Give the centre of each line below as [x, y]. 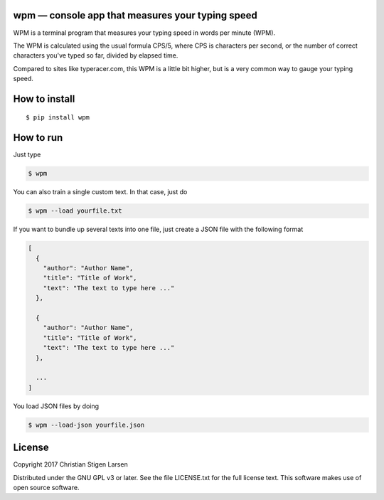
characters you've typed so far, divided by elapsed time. [96, 55]
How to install [44, 99]
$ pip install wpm [58, 118]
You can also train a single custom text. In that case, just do [100, 192]
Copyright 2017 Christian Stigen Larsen [70, 464]
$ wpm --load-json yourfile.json [86, 425]
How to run [38, 138]
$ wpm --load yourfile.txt [75, 211]
